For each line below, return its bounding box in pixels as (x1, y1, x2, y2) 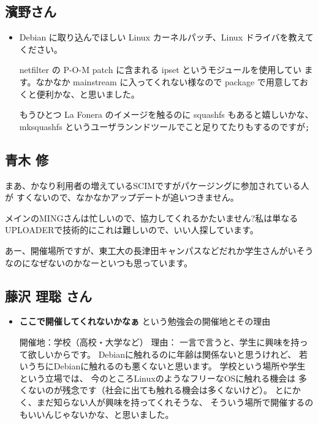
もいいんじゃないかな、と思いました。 (19, 407, 174, 420)
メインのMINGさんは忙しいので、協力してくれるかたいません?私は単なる (5, 211, 298, 224)
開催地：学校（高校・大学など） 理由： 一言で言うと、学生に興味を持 (19, 335, 300, 348)
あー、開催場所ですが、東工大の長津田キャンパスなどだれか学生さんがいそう (5, 244, 314, 256)
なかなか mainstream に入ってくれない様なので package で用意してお (36, 75, 308, 88)
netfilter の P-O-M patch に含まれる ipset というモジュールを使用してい (19, 63, 301, 76)
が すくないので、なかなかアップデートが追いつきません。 (5, 191, 239, 204)
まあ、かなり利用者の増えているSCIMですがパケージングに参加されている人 (5, 179, 309, 191)
